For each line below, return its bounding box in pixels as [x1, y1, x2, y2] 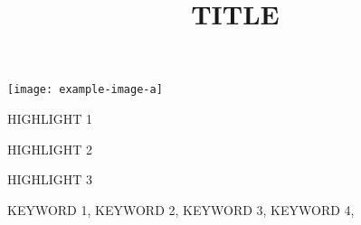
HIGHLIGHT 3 [7, 170, 93, 189]
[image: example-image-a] [7, 83, 163, 97]
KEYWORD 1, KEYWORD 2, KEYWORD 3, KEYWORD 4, [7, 200, 355, 219]
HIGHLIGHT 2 [7, 139, 93, 158]
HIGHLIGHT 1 [7, 109, 93, 128]
